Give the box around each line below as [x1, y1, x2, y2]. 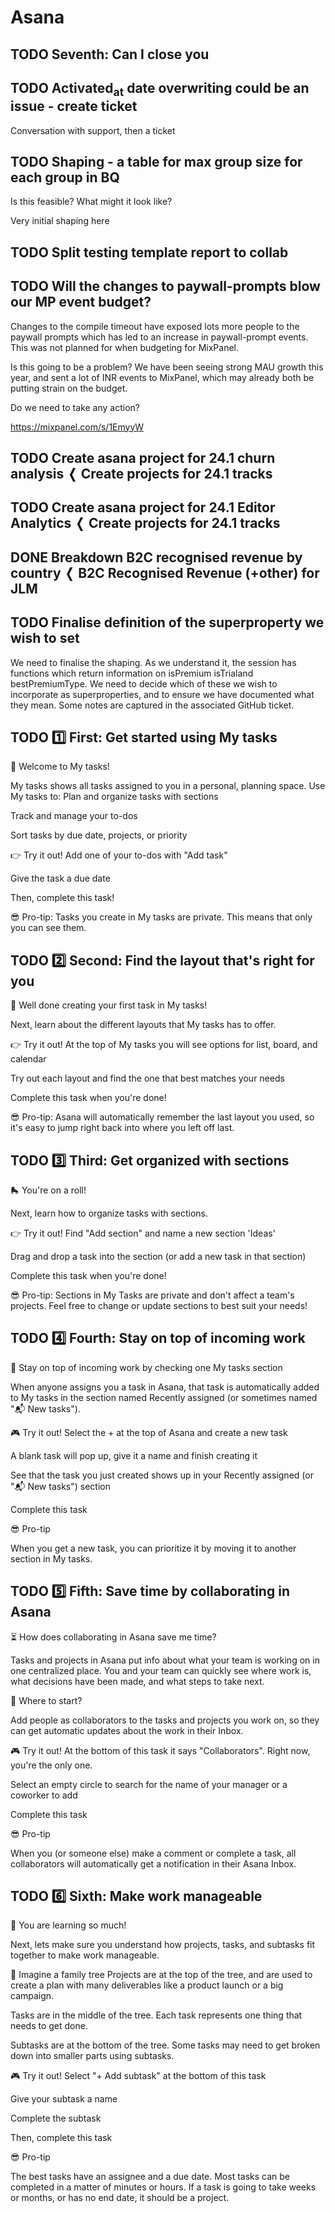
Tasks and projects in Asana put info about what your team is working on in [10, 1654, 320, 1666]
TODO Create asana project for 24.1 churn [10, 449, 276, 466]
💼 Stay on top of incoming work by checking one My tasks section [10, 1361, 283, 1373]
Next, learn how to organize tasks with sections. [10, 1207, 209, 1220]
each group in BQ [10, 169, 120, 186]
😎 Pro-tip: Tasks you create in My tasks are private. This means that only [10, 911, 313, 923]
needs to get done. [10, 2020, 88, 2032]
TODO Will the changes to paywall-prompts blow [10, 278, 321, 295]
